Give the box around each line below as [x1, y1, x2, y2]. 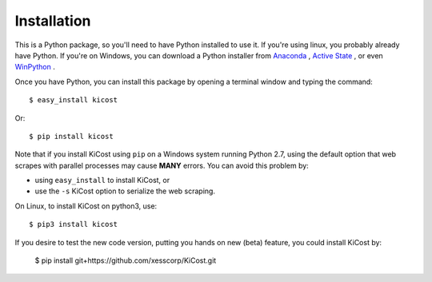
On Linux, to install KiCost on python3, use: [14, 201, 158, 211]
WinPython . [14, 62, 55, 72]
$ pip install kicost [29, 132, 114, 141]
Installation [14, 12, 91, 30]
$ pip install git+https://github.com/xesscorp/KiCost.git [34, 256, 217, 265]
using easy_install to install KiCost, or [34, 176, 170, 185]
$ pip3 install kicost [29, 220, 118, 229]
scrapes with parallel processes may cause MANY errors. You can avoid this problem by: [14, 161, 310, 170]
